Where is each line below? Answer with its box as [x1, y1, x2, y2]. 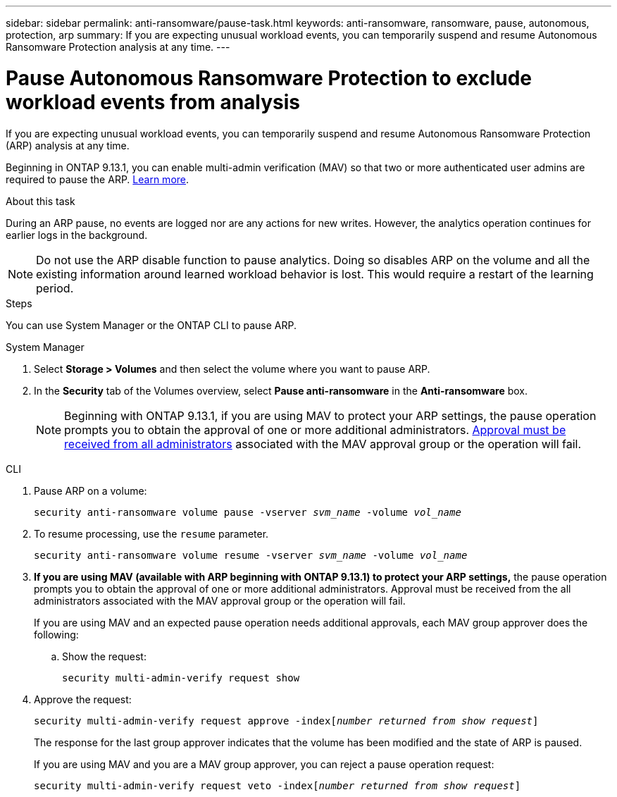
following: [34, 628, 79, 641]
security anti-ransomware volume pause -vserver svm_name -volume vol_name [34, 506, 461, 518]
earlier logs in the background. [6, 228, 148, 241]
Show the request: [62, 650, 147, 662]
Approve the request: [34, 693, 132, 705]
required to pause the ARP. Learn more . [6, 173, 189, 185]
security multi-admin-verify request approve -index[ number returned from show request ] [34, 715, 539, 727]
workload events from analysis [6, 89, 301, 114]
